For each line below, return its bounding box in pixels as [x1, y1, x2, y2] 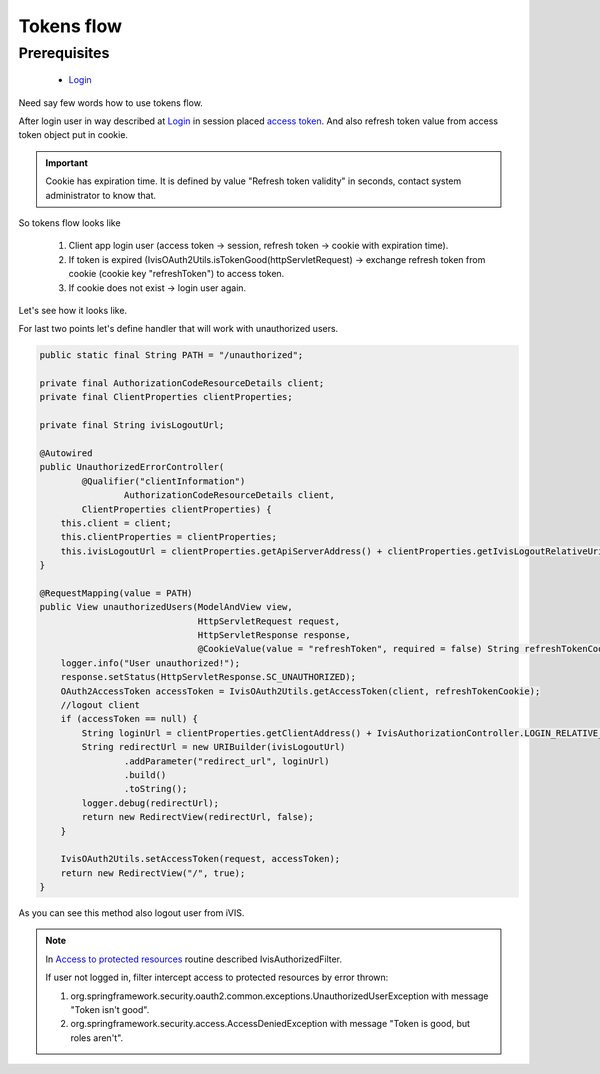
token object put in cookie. [18, 129, 129, 141]
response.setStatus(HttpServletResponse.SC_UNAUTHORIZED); [60, 671, 357, 683]
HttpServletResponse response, [197, 630, 351, 641]
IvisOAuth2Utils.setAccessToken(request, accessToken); [60, 853, 341, 865]
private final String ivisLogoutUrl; [39, 420, 225, 431]
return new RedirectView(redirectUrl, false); [81, 811, 314, 823]
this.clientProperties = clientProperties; [60, 531, 277, 543]
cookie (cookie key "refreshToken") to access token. [68, 268, 285, 280]
